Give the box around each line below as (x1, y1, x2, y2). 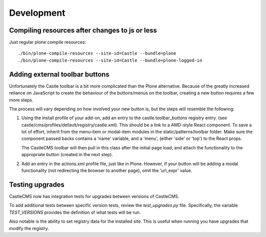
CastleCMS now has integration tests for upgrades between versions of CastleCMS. (9, 193, 180, 199)
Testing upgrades (9, 180, 65, 189)
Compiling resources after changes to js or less (9, 26, 157, 34)
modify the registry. (9, 225, 49, 231)
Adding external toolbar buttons (9, 70, 109, 78)
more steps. (9, 97, 33, 103)
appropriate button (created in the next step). (21, 152, 113, 158)
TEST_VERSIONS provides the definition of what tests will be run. (9, 209, 141, 215)
